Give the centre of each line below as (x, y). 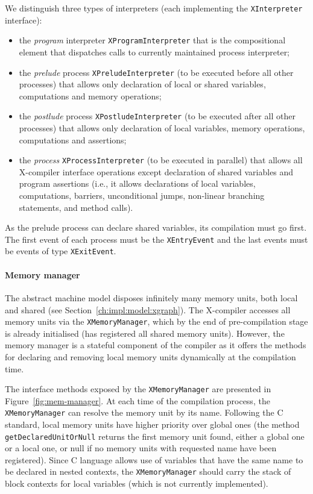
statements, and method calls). (76, 207)
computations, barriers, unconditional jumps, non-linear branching (142, 195)
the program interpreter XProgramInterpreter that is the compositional (152, 40)
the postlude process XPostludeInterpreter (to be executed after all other (157, 116)
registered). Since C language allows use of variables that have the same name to (154, 459)
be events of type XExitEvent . (61, 251)
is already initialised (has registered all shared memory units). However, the (145, 333)
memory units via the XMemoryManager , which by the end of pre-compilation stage (156, 321)
